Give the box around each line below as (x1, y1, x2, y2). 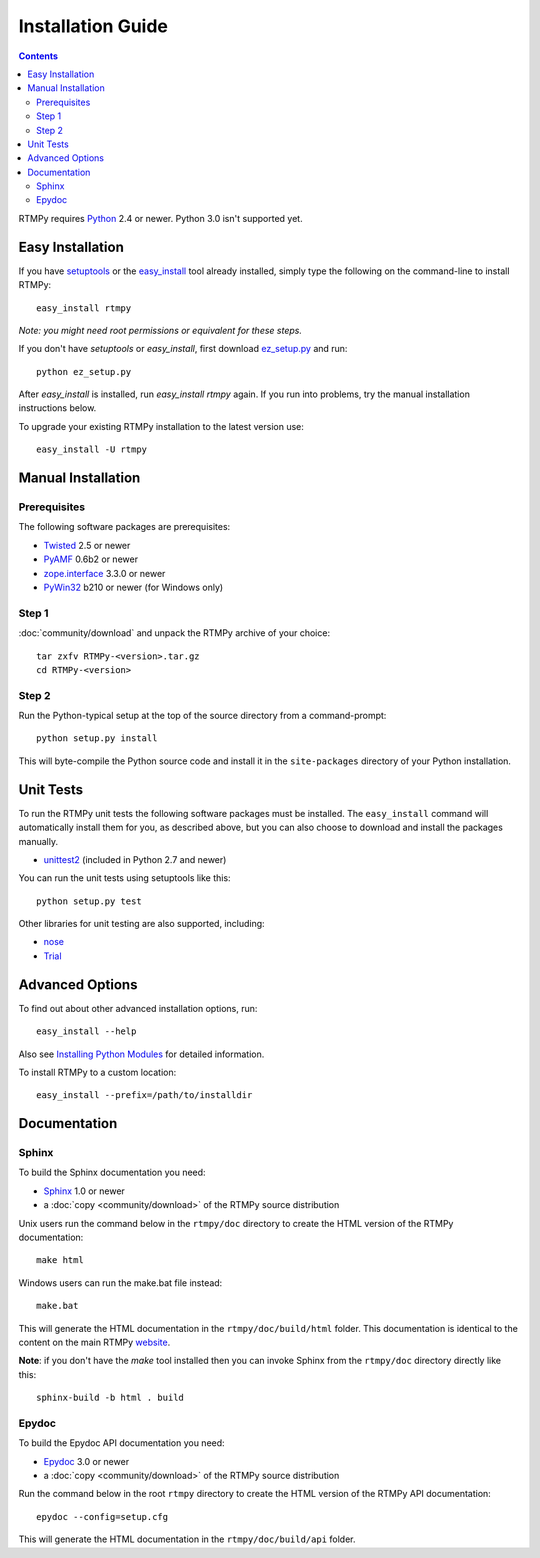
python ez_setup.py (36, 366, 132, 377)
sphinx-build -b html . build (36, 1392, 185, 1404)
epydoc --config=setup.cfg (36, 1511, 169, 1522)
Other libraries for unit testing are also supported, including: (18, 918, 265, 930)
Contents (18, 50, 59, 62)
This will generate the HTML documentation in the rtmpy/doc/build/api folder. (18, 1533, 356, 1545)
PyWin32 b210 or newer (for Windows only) (43, 581, 224, 593)
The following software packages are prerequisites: (18, 521, 231, 533)
